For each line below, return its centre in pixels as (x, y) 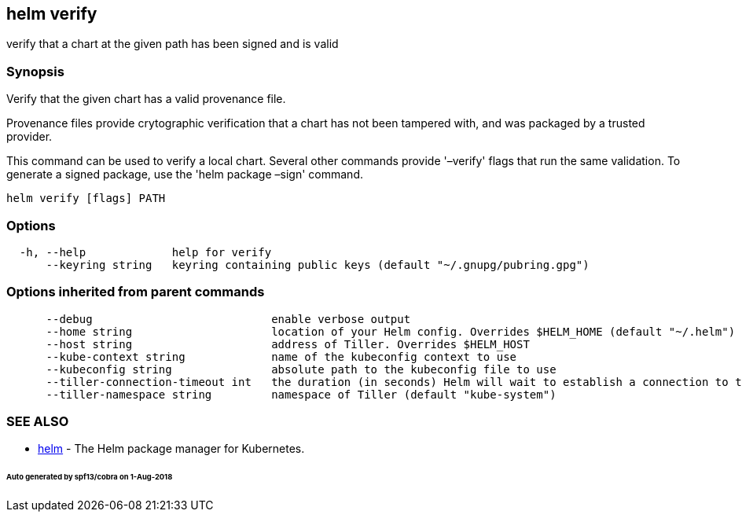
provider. (29, 137)
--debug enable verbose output (228, 319)
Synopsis (35, 71)
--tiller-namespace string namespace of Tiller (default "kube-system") (301, 394)
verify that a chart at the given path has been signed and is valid (173, 44)
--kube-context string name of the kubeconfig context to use (281, 356)
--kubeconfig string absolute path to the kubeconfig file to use (301, 369)
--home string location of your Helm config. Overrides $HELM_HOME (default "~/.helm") (391, 331)
